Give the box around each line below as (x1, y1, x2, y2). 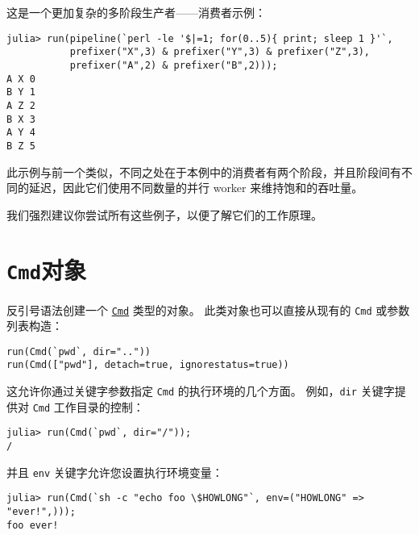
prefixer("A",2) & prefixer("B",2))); (69, 59, 278, 71)
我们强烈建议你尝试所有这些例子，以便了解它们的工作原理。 (6, 206, 322, 223)
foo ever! (6, 519, 59, 531)
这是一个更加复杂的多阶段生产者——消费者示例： (6, 4, 266, 20)
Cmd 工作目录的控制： (32, 398, 144, 415)
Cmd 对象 (6, 253, 86, 286)
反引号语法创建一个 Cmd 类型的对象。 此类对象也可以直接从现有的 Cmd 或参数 (6, 301, 410, 318)
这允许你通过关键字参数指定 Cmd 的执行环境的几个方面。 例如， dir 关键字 (6, 382, 395, 399)
